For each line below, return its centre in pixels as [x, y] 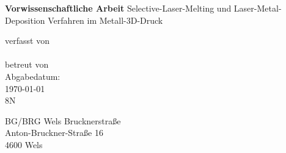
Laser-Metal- [258, 8]
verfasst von [27, 41]
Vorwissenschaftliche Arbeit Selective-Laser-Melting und [118, 8]
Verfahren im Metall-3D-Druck [105, 20]
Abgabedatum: [33, 76]
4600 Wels [24, 144]
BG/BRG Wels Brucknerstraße [63, 120]
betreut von [27, 64]
